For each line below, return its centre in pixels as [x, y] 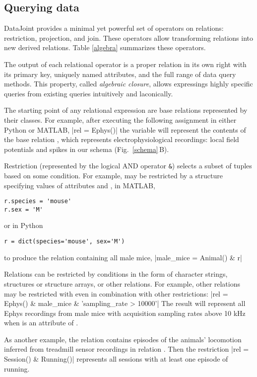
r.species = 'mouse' [38, 201]
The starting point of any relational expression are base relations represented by [126, 110]
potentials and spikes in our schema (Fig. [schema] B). [87, 149]
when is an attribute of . [41, 323]
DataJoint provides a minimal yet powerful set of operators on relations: [114, 28]
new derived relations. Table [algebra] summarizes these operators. [105, 47]
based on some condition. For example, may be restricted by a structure [113, 175]
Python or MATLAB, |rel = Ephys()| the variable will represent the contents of [125, 129]
